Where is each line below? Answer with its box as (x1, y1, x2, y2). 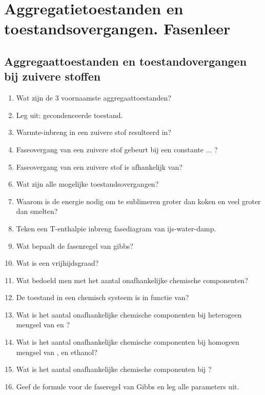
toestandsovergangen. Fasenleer (4, 18, 231, 39)
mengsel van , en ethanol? (16, 346, 97, 357)
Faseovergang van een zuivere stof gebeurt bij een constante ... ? (16, 144, 218, 154)
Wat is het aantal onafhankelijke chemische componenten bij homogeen (16, 337, 239, 347)
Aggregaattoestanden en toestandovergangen (4, 53, 247, 69)
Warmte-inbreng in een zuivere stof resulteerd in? (16, 127, 171, 137)
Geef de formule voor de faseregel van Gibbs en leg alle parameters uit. (16, 381, 239, 391)
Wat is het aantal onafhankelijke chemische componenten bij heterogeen (16, 309, 242, 320)
